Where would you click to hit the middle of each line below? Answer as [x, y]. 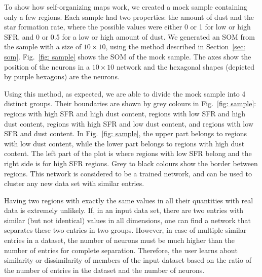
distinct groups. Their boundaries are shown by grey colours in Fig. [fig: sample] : [130, 103]
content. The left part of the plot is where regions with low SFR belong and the [128, 153]
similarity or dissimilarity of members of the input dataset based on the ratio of [128, 260]
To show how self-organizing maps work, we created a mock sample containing [126, 7]
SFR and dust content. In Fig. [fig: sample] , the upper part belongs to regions [126, 133]
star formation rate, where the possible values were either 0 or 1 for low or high [127, 27]
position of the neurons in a [47, 66]
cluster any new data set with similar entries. [74, 183]
